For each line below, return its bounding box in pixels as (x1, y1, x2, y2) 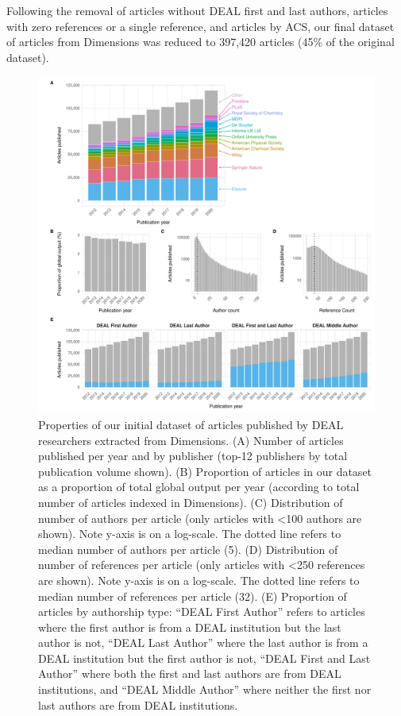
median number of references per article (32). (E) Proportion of (38, 587, 347, 604)
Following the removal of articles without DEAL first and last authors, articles (6, 2, 388, 18)
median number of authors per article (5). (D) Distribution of (38, 540, 338, 557)
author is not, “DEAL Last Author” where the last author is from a (38, 634, 368, 651)
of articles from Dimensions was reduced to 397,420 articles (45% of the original (6, 33, 395, 50)
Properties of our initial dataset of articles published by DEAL (38, 416, 344, 432)
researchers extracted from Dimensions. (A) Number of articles (38, 432, 344, 448)
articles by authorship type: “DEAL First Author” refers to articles (38, 603, 365, 620)
